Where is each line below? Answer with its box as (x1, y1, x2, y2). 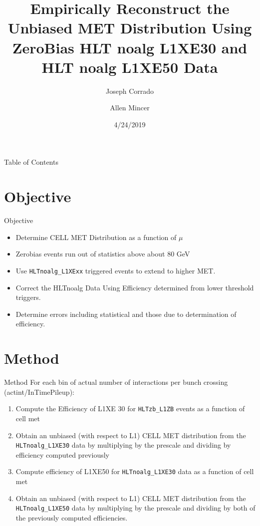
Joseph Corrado (105, 85, 154, 96)
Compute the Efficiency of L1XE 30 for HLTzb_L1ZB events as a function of (15, 403, 245, 414)
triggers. (15, 292, 41, 302)
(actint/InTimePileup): (4, 386, 74, 397)
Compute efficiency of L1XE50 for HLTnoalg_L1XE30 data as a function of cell (15, 466, 254, 477)
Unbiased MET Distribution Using (7, 17, 252, 38)
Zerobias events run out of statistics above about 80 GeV (15, 249, 190, 259)
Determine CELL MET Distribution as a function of (15, 232, 177, 242)
